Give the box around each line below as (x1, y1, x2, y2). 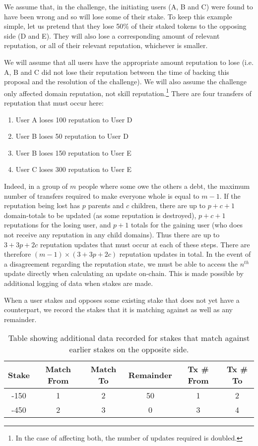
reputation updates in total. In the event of (119, 249, 251, 259)
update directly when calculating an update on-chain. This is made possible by (4, 268, 244, 279)
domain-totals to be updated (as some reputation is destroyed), (4, 210, 196, 220)
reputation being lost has (4, 200, 80, 211)
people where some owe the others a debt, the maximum (78, 180, 250, 191)
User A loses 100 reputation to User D (15, 114, 132, 124)
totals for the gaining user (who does (130, 220, 243, 230)
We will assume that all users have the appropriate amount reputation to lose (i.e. (4, 56, 254, 67)
